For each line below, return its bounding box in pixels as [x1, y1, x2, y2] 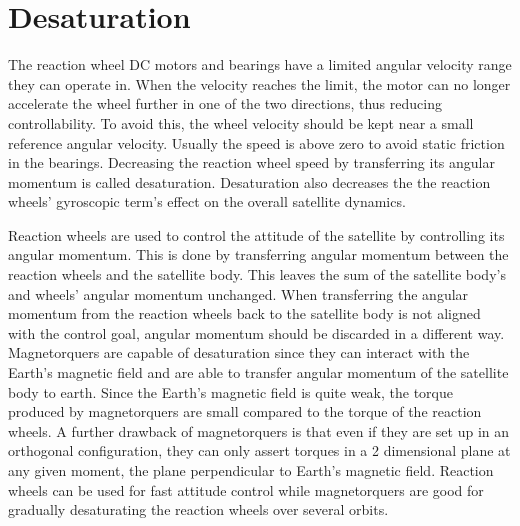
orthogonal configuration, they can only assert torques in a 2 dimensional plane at [8, 440, 511, 461]
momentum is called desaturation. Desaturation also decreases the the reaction [8, 171, 491, 192]
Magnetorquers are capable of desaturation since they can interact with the [8, 342, 470, 363]
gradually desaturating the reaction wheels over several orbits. [8, 499, 389, 520]
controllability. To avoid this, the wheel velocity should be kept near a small [8, 112, 474, 133]
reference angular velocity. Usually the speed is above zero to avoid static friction [8, 132, 505, 153]
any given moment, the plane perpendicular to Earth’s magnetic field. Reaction [8, 460, 494, 480]
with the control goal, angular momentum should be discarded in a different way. [8, 322, 505, 343]
